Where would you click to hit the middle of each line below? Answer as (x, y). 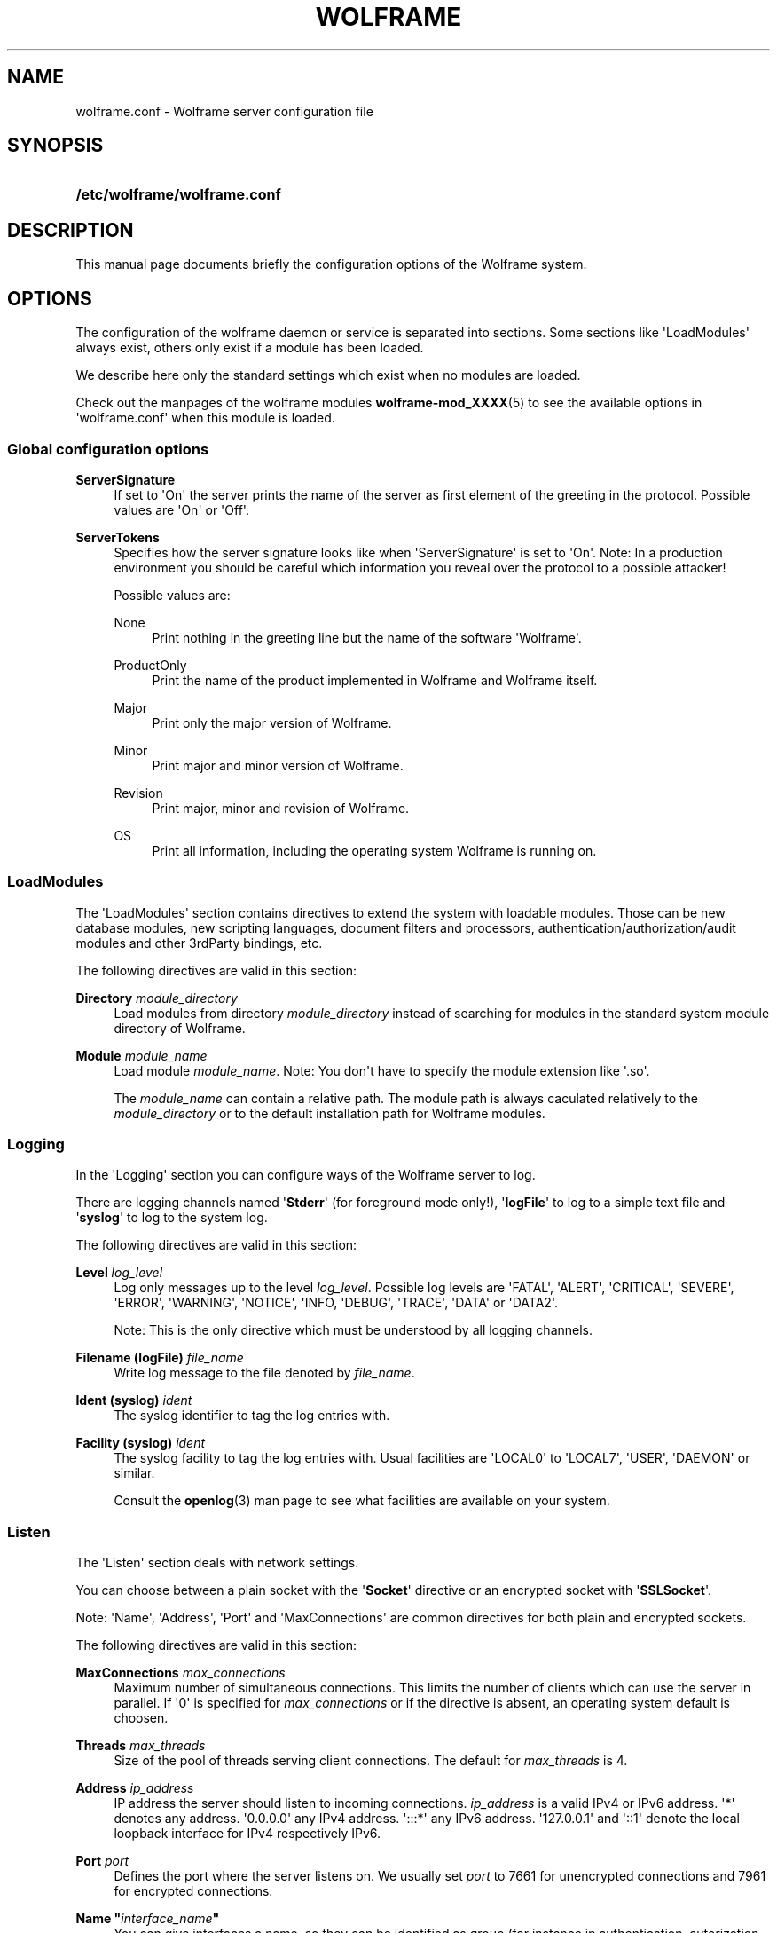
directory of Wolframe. (180, 1028)
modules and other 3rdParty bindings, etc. (199, 943)
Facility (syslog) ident (141, 1443)
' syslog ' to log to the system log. (172, 1218)
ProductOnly (150, 665)
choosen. (141, 1718)
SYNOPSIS (55, 146)
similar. (134, 1473)
